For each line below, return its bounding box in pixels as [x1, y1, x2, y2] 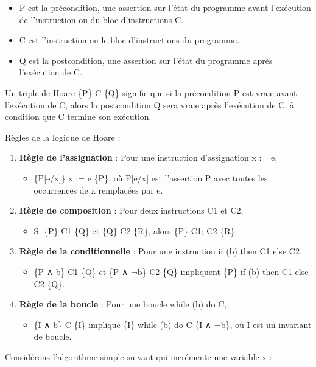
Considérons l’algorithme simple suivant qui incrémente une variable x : [5, 350, 272, 363]
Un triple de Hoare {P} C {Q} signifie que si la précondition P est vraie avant [5, 86, 297, 99]
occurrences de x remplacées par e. [33, 183, 163, 196]
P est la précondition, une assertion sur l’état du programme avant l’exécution [19, 1, 311, 13]
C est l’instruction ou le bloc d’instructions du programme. [19, 33, 239, 46]
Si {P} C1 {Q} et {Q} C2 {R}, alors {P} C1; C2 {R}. [33, 224, 237, 237]
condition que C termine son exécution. [5, 110, 152, 123]
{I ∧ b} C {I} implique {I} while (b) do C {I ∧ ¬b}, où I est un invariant [33, 318, 312, 330]
